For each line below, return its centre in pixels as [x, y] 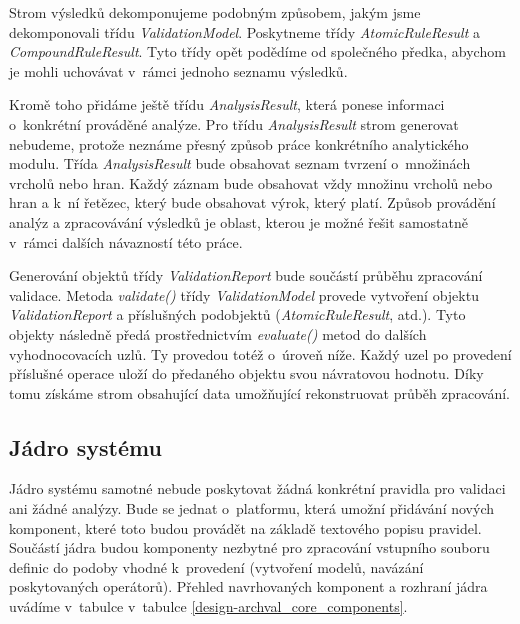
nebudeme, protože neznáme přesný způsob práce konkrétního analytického [239, 143]
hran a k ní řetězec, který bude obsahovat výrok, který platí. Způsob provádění [252, 202]
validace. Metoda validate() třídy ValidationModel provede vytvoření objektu [244, 294]
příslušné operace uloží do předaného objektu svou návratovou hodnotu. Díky [246, 373]
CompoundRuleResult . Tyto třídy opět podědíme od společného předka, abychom [257, 51]
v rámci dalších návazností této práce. [126, 241]
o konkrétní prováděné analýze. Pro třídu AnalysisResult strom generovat [234, 123]
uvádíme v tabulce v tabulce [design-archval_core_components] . [208, 606]
